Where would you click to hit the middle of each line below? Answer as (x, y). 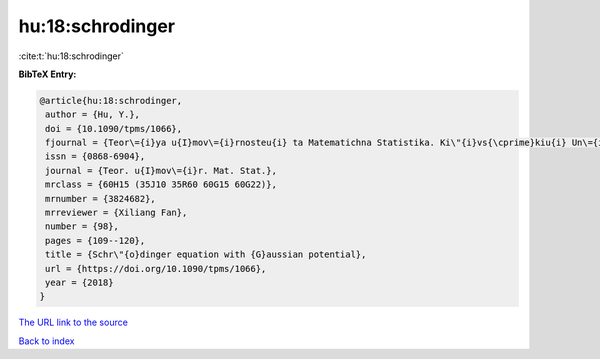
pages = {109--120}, (95, 240)
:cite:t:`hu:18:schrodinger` (71, 56)
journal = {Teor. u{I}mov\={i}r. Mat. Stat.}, (161, 170)
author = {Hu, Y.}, (92, 114)
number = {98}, (82, 226)
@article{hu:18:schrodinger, (111, 100)
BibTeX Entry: (47, 74)
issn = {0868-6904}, (95, 156)
